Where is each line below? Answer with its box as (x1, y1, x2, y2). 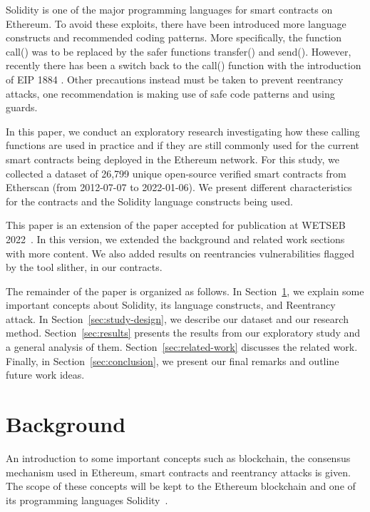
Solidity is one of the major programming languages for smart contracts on (6, 2, 333, 16)
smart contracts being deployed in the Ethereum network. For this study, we (6, 151, 339, 166)
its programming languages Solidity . (6, 492, 168, 507)
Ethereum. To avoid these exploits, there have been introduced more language (6, 16, 346, 31)
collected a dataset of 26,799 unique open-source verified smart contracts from (6, 165, 346, 180)
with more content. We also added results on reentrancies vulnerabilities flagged (6, 245, 355, 260)
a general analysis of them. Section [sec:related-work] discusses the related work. (6, 339, 358, 354)
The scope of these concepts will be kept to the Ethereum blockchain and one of (6, 478, 356, 493)
